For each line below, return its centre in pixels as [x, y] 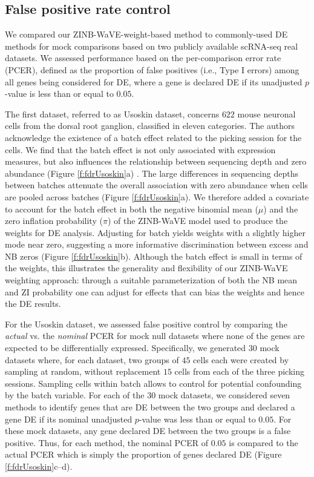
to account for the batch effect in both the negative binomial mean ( [132, 209]
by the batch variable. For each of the [75, 395]
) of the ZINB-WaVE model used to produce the [198, 221]
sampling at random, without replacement [83, 371]
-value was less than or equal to [197, 419]
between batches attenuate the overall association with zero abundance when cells [156, 185]
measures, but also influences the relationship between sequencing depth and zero [156, 161]
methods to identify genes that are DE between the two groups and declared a [150, 407]
